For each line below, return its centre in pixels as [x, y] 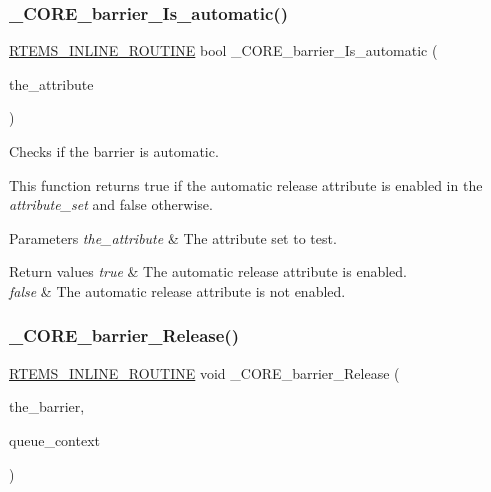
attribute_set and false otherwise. [111, 204]
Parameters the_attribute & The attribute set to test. [173, 237]
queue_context [54, 439]
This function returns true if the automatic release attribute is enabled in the [246, 184]
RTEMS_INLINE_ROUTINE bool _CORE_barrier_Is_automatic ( [223, 50]
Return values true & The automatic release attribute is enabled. [208, 271]
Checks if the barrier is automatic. [114, 151]
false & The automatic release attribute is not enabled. [177, 290]
